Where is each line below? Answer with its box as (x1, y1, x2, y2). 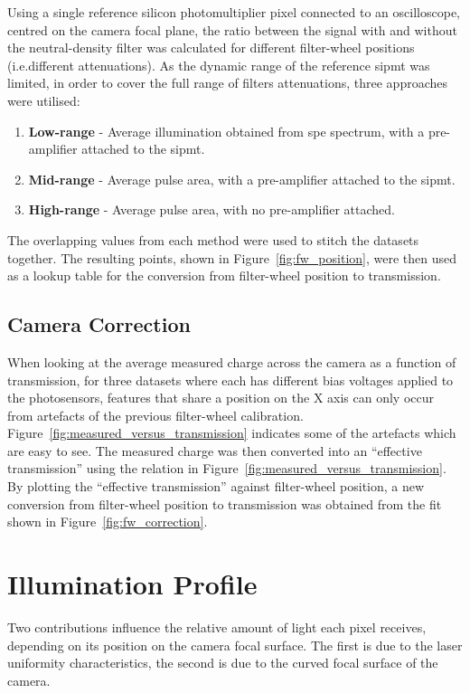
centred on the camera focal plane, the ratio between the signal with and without (7, 20, 457, 39)
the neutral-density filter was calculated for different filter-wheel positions (7, 38, 415, 57)
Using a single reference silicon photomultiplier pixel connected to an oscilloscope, (7, 3, 460, 21)
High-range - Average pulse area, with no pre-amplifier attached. (28, 200, 395, 219)
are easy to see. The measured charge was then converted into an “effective (7, 441, 422, 460)
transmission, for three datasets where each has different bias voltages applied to (7, 370, 454, 389)
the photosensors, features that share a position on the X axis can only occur (7, 388, 435, 407)
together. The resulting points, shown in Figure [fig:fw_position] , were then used (7, 248, 457, 267)
